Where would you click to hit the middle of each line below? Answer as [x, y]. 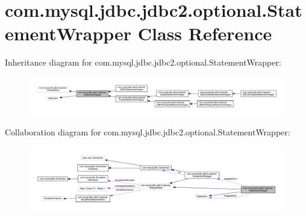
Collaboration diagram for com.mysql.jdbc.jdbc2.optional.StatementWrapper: [148, 132]
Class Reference [205, 33]
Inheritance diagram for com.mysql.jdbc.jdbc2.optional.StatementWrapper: [143, 62]
